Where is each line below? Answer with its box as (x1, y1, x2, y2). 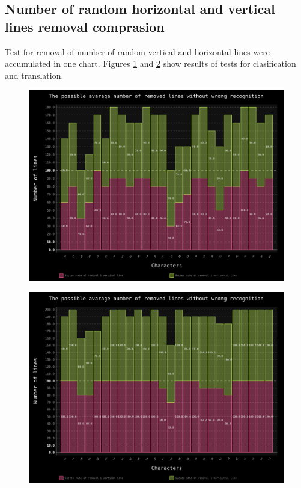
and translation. (5, 69, 64, 81)
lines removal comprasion (5, 17, 165, 35)
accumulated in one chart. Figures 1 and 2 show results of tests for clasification (5, 57, 296, 70)
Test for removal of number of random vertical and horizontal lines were (5, 45, 270, 58)
